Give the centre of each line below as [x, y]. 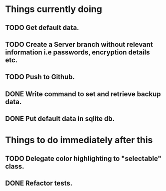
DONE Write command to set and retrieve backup [83, 94]
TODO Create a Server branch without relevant [79, 44]
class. [15, 166]
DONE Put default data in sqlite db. [60, 119]
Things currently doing [54, 9]
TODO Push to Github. [40, 77]
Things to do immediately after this [79, 140]
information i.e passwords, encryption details [78, 52]
